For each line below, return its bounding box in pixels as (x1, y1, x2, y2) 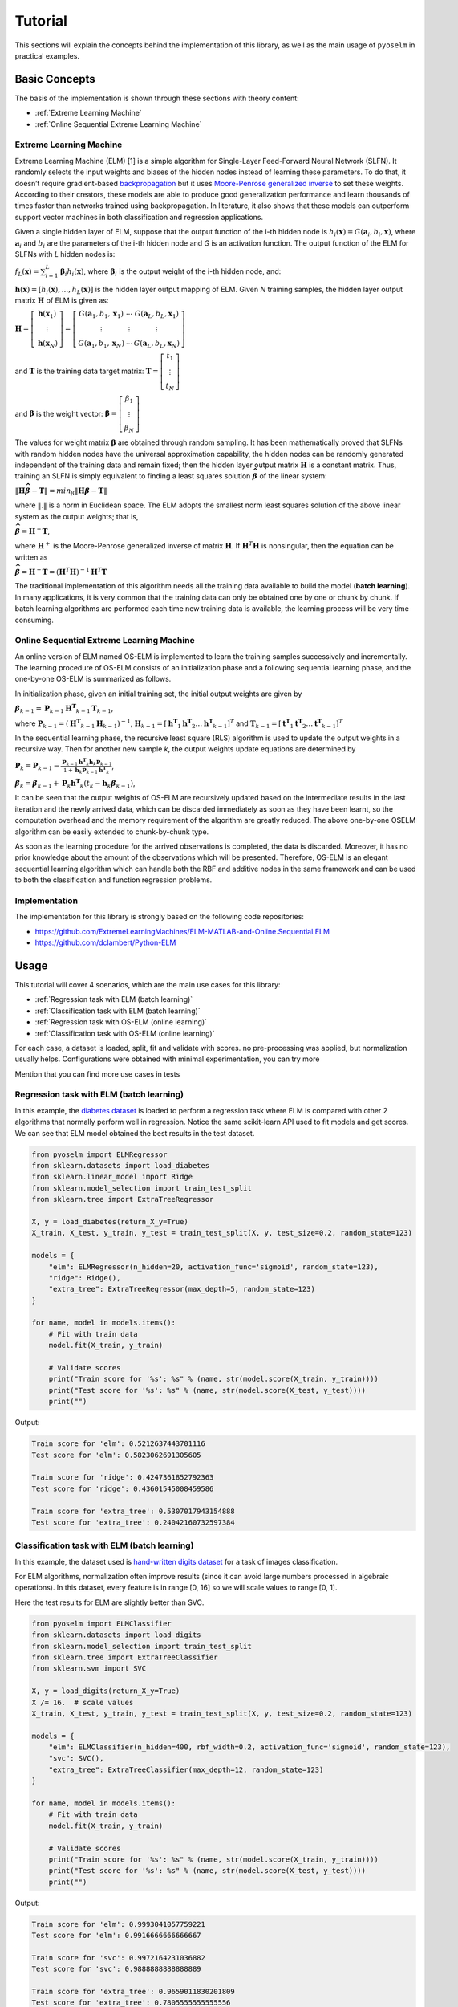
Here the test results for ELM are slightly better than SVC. (14, 1598, 205, 1607)
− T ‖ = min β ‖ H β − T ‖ (31, 486, 107, 498)
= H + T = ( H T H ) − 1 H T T (21, 566, 107, 576)
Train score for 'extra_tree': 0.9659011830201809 (31, 1987, 236, 1997)
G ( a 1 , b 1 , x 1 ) (79, 309, 124, 320)
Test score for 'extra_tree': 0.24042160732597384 (31, 1517, 236, 1527)
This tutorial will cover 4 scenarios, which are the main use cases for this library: (14, 979, 281, 989)
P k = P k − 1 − (14, 761, 60, 772)
